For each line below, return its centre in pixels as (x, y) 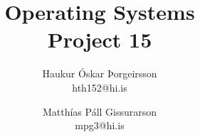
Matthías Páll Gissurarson (100, 111)
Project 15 (100, 39)
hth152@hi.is (100, 87)
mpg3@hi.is (100, 125)
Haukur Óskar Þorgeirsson (100, 73)
